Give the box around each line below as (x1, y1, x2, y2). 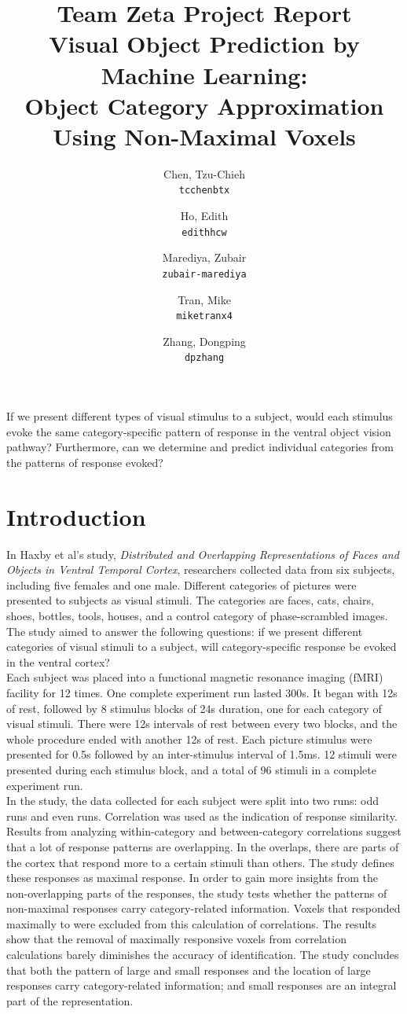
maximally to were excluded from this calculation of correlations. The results (6, 915, 377, 931)
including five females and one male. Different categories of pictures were (6, 576, 357, 593)
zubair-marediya (162, 268, 247, 280)
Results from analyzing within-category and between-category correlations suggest (6, 823, 401, 839)
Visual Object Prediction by (49, 28, 360, 60)
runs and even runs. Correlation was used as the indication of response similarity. (6, 807, 398, 824)
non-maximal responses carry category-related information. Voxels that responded (6, 900, 401, 917)
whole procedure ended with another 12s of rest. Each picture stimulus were (6, 730, 372, 747)
